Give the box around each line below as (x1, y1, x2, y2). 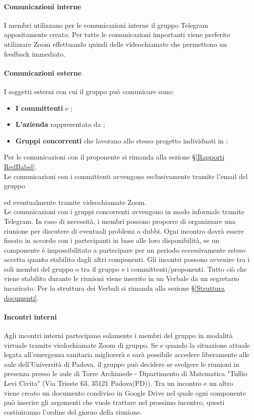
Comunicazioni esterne (4, 67, 82, 78)
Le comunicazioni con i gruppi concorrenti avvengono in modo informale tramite (4, 206, 244, 217)
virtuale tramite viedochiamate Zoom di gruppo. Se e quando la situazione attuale (4, 340, 250, 350)
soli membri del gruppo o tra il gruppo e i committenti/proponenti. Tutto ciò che (4, 263, 247, 274)
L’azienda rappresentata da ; (15, 119, 105, 129)
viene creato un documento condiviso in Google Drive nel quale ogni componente (4, 387, 246, 398)
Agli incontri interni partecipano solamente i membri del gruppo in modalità (4, 330, 233, 340)
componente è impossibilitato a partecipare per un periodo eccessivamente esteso (4, 244, 246, 255)
